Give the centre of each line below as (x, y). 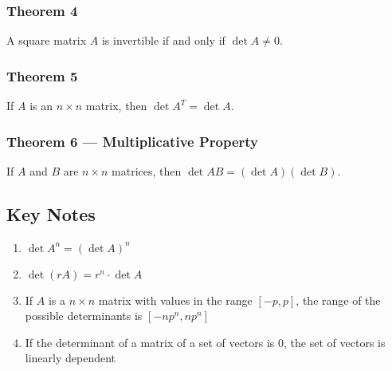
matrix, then (116, 106)
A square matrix (47, 40)
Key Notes (51, 213)
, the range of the (338, 300)
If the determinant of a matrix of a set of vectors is (150, 342)
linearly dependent (71, 358)
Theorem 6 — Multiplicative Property (133, 141)
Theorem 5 (42, 75)
